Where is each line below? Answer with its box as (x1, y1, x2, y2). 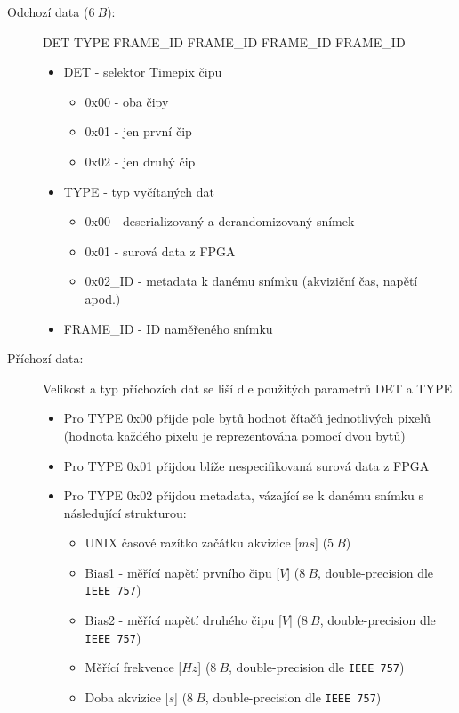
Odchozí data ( (7, 3, 89, 20)
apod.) (85, 288, 121, 307)
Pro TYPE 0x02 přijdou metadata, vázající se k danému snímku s (63, 486, 423, 505)
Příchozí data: (7, 349, 84, 368)
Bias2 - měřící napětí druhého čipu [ (85, 611, 282, 629)
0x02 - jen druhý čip (85, 151, 196, 170)
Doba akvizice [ (85, 688, 169, 707)
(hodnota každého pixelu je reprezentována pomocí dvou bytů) (63, 425, 406, 444)
